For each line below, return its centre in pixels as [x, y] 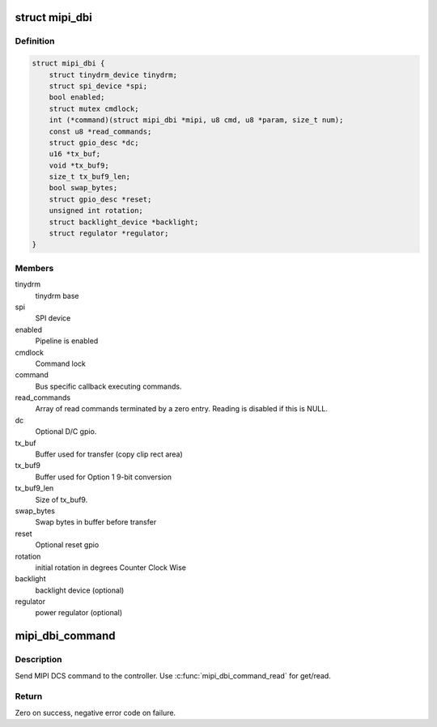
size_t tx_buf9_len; [90, 177]
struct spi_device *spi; [98, 86]
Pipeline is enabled [67, 341]
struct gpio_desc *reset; [100, 199]
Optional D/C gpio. [66, 432]
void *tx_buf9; [79, 165]
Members [34, 268]
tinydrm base [57, 295]
